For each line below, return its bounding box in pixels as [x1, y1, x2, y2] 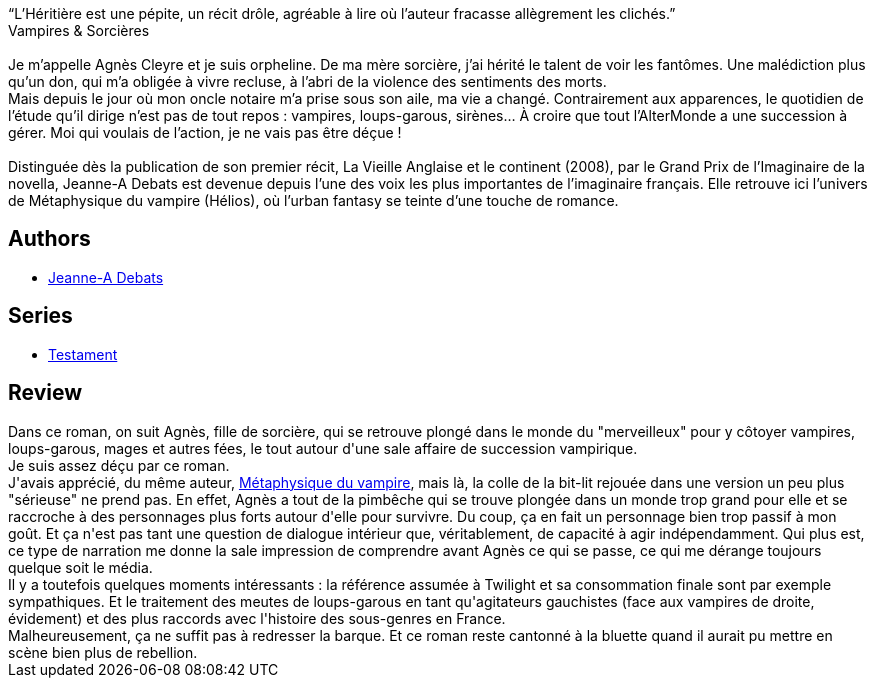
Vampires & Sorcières [8, 22, 150, 39]
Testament [48, 345, 118, 363]
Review [8, 380, 83, 406]
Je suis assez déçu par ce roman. [8, 456, 230, 474]
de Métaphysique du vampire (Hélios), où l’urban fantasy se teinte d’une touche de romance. [8, 192, 619, 209]
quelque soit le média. [8, 558, 153, 576]
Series [8, 303, 73, 329]
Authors [8, 226, 91, 252]
